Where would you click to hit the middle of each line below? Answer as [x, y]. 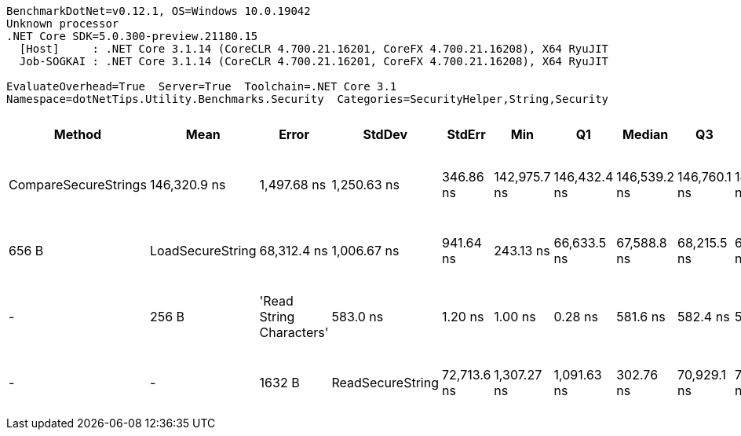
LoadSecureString [203, 251]
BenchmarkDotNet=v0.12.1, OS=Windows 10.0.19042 [159, 11]
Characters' [294, 332]
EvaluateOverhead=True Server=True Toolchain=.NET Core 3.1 [202, 86]
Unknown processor [63, 24]
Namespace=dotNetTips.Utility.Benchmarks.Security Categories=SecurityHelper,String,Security [308, 99]
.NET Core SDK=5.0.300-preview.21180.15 [132, 36]
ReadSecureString [385, 383]
